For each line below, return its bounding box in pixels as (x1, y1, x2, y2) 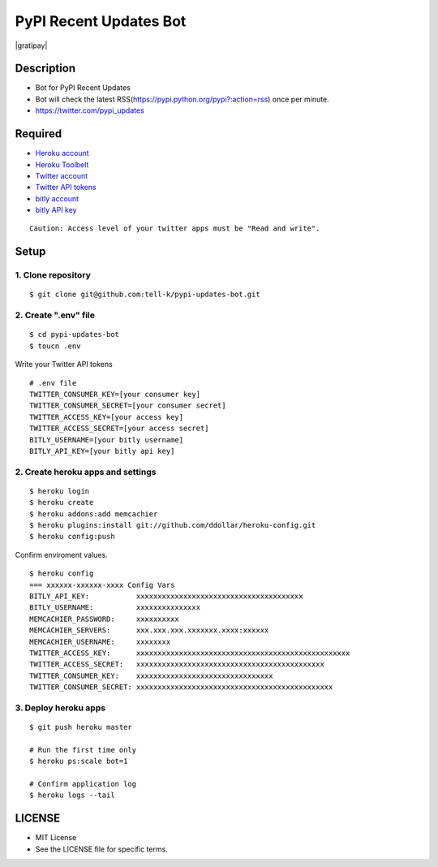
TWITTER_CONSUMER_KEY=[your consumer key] (29, 390, 201, 399)
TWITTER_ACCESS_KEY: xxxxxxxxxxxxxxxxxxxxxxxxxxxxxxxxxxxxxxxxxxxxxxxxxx (29, 648, 350, 658)
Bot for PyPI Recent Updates (35, 83, 131, 93)
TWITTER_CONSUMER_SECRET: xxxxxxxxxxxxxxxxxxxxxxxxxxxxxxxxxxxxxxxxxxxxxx (29, 683, 333, 692)
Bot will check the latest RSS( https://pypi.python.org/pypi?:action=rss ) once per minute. (35, 94, 329, 104)
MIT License (35, 833, 77, 843)
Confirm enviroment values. (15, 550, 109, 559)
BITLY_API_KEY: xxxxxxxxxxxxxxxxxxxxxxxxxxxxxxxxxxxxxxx (29, 592, 303, 601)
